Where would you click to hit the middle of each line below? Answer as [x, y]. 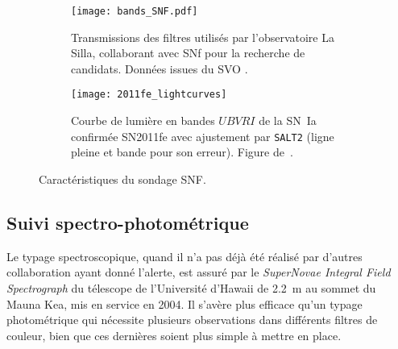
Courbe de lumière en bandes [143, 120]
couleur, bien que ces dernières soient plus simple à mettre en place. [174, 335]
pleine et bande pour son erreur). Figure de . [182, 152]
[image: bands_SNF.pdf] [135, 11]
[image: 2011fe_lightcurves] [149, 95]
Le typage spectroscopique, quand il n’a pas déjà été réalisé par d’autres [184, 256]
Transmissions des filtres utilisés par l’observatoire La [203, 37]
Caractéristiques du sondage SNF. [122, 179]
